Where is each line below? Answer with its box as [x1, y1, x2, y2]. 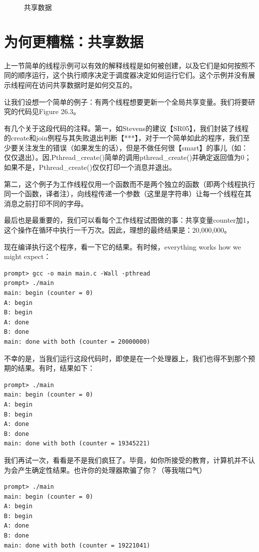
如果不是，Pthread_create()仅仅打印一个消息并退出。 [4, 162, 176, 172]
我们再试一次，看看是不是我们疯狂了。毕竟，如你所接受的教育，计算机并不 [4, 454, 248, 465]
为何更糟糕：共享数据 [4, 31, 144, 51]
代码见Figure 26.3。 [17, 106, 81, 117]
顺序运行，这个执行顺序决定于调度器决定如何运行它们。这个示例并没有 [17, 70, 248, 80]
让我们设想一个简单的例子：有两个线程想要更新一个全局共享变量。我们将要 [4, 96, 248, 107]
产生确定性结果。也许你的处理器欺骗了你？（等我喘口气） [17, 464, 206, 475]
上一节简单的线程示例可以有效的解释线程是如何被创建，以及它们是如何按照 [4, 60, 248, 70]
